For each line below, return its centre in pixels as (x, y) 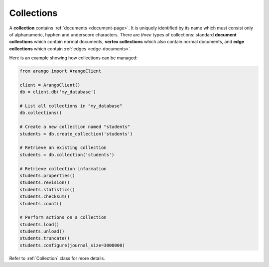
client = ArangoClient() (50, 85)
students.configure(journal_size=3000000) (72, 245)
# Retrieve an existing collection (63, 148)
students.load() (40, 224)
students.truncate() (45, 238)
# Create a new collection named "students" (75, 127)
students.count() (41, 203)
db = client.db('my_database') (58, 92)
